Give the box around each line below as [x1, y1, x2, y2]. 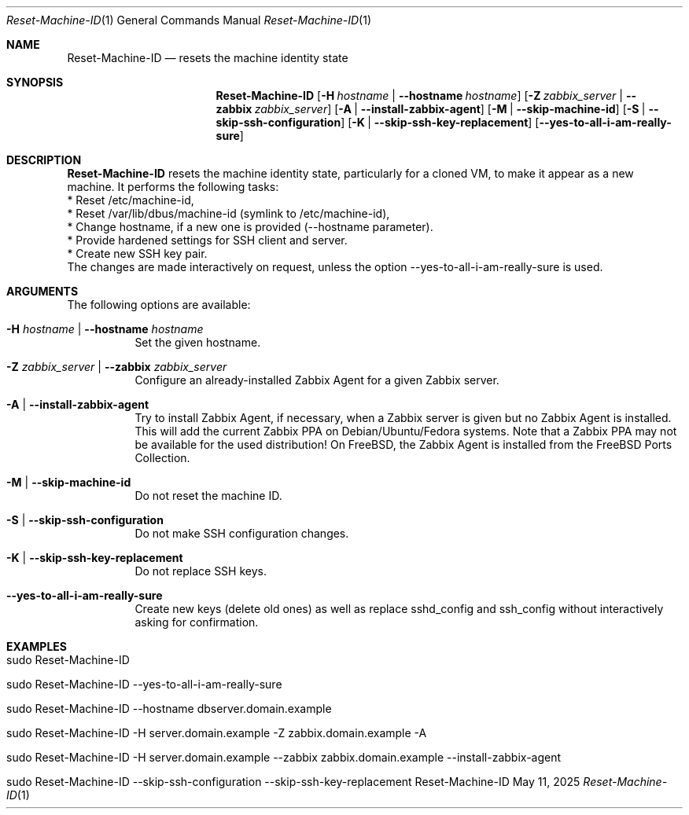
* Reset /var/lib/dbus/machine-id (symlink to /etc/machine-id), [67, 207, 390, 220]
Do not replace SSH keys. [134, 564, 267, 578]
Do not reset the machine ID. [134, 489, 282, 502]
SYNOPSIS [6, 75, 64, 89]
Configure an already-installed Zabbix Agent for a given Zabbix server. [134, 373, 499, 387]
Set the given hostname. [134, 336, 261, 349]
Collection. [134, 451, 190, 464]
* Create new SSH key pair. [67, 247, 208, 260]
